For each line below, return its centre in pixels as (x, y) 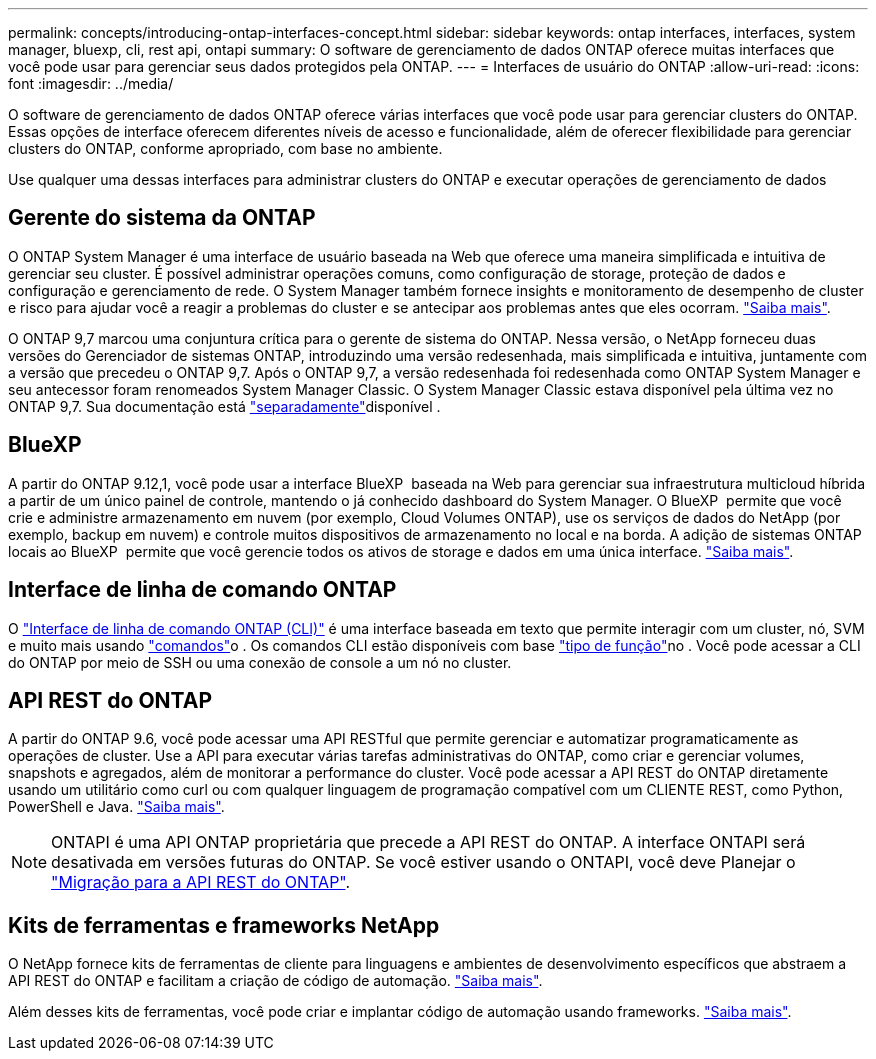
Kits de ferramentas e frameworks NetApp (224, 925)
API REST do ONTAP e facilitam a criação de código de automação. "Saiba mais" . (275, 981)
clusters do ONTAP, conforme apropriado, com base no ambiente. (225, 148)
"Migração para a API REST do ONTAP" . (201, 882)
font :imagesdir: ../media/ (91, 83)
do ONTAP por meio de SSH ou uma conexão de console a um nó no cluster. (260, 662)
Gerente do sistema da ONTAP (162, 218)
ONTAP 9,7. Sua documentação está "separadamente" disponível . (224, 406)
